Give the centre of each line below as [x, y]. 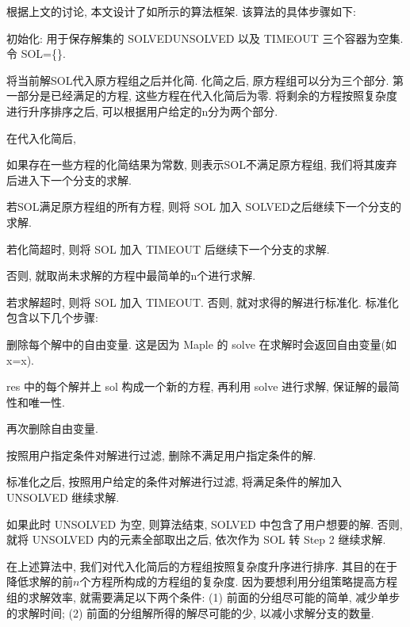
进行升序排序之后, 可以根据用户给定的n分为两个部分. [142, 111]
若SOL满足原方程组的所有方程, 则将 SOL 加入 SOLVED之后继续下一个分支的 [204, 206]
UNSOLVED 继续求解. [63, 497]
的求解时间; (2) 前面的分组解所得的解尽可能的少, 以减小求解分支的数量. [190, 612]
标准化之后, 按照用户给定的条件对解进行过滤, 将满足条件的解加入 [174, 482]
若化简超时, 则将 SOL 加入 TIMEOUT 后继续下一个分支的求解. [168, 249]
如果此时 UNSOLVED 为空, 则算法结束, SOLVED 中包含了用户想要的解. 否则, [205, 524]
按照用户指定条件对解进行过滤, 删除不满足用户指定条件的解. [161, 455]
